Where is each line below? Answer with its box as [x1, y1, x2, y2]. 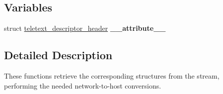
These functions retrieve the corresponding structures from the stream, [4, 71, 220, 81]
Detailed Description [4, 47, 113, 63]
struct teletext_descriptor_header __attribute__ [4, 23, 166, 33]
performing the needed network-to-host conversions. [4, 80, 161, 91]
